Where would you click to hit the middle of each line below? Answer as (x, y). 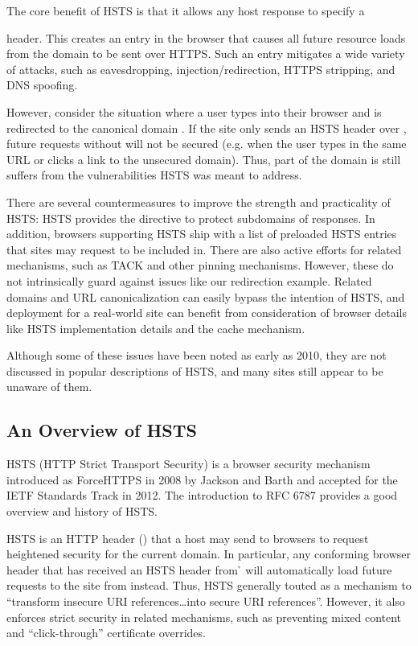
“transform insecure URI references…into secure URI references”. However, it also (206, 601)
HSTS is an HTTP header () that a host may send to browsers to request (188, 538)
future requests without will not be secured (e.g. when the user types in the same (207, 144)
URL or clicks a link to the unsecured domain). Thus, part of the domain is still (204, 159)
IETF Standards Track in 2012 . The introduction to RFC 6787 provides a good (202, 495)
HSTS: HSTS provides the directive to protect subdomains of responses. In (191, 218)
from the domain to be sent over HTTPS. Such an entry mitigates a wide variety (206, 53)
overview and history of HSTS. (82, 511)
